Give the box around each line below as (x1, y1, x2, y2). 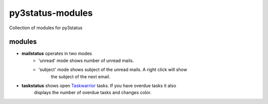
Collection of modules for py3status (9, 25, 83, 31)
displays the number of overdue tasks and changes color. (34, 90, 151, 96)
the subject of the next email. (51, 73, 111, 79)
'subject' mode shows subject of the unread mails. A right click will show (38, 67, 187, 73)
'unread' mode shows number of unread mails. (38, 57, 134, 63)
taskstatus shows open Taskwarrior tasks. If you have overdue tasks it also (21, 83, 176, 89)
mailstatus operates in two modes (21, 51, 92, 56)
